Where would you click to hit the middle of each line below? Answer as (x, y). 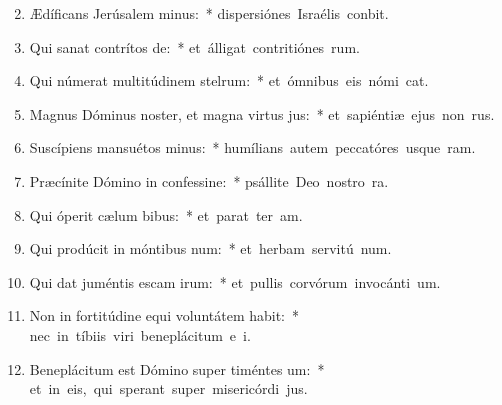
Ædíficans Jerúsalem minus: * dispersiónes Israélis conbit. (209, 13)
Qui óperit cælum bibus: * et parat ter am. (166, 214)
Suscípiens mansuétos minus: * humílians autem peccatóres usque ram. (252, 147)
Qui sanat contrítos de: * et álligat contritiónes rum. (194, 46)
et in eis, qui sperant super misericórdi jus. (168, 388)
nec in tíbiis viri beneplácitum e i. (140, 334)
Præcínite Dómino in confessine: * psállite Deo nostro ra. (209, 180)
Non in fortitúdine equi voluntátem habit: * (164, 315)
